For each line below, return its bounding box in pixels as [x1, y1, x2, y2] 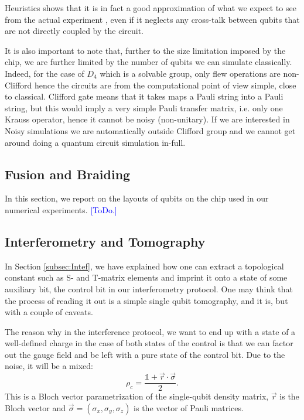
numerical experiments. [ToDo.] [5, 203, 117, 216]
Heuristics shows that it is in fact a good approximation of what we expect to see [5, 2, 296, 13]
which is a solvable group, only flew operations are [100, 67, 281, 79]
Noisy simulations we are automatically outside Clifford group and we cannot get [5, 124, 296, 136]
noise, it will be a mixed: [5, 360, 93, 372]
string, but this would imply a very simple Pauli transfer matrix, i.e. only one [5, 101, 283, 114]
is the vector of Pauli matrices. [134, 401, 244, 414]
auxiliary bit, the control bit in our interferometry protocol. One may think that [5, 282, 293, 295]
